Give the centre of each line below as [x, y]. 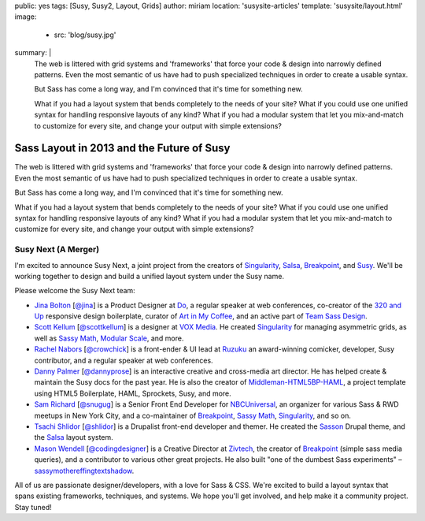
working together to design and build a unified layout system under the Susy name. [150, 276]
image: [26, 17]
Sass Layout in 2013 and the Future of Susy [122, 149]
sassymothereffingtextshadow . [84, 471]
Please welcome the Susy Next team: [75, 291]
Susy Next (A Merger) [57, 250]
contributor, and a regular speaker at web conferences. [124, 360]
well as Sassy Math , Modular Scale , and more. [109, 338]
